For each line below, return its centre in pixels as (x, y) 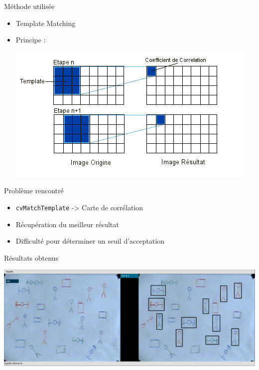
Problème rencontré (34, 190)
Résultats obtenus (31, 257)
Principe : (31, 40)
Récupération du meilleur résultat (67, 224)
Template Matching (46, 23)
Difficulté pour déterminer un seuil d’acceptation (90, 241)
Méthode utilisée (29, 6)
